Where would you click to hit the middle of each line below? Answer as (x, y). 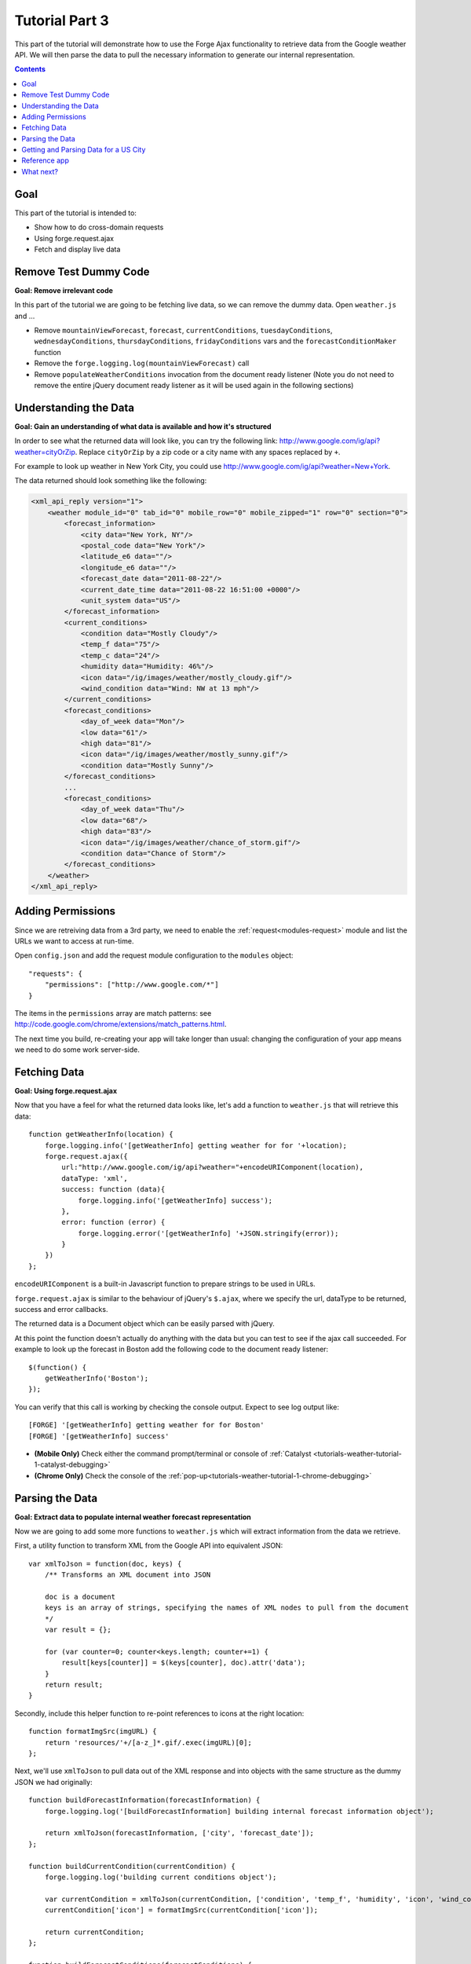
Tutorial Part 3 (62, 20)
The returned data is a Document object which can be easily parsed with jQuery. (144, 1324)
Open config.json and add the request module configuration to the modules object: (154, 955)
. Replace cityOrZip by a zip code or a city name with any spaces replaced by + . (208, 452)
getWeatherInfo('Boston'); (97, 1378)
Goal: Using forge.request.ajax (66, 1091)
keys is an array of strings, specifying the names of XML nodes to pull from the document (227, 1608)
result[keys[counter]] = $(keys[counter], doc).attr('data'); (184, 1663)
